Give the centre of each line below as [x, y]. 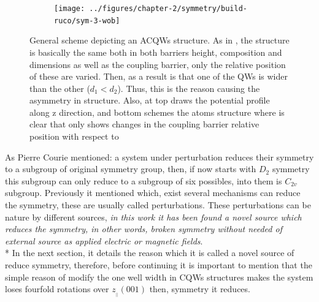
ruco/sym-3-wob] [87, 21]
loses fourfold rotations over [57, 289]
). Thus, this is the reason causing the [189, 88]
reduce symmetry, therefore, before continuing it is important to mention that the [159, 265]
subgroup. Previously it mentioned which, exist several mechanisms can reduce [153, 193]
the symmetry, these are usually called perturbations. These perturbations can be [158, 205]
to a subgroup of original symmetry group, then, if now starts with [131, 169]
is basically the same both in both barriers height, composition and [156, 52]
